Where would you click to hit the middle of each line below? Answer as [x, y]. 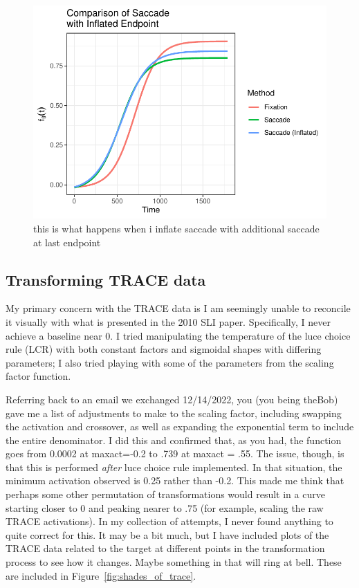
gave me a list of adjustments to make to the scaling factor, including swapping [174, 413]
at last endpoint [67, 242]
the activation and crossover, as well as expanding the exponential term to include [180, 426]
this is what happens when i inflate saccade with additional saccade [176, 228]
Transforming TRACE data [106, 279]
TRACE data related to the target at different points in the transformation [165, 548]
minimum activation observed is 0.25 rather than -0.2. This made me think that [175, 480]
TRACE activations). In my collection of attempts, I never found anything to [169, 521]
